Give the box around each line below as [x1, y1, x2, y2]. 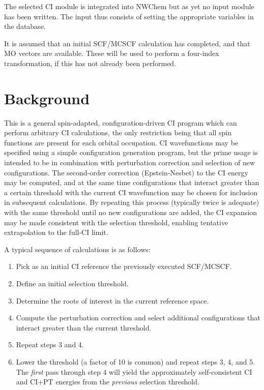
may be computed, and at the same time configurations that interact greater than [4, 177, 259, 188]
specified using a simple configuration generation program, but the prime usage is [4, 147, 258, 158]
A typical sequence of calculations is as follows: [4, 244, 151, 254]
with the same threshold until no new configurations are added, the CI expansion [4, 207, 257, 218]
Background [4, 87, 90, 108]
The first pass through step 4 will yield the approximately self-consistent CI [16, 366, 252, 377]
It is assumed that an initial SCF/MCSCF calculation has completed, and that [4, 38, 250, 48]
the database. [4, 21, 46, 32]
